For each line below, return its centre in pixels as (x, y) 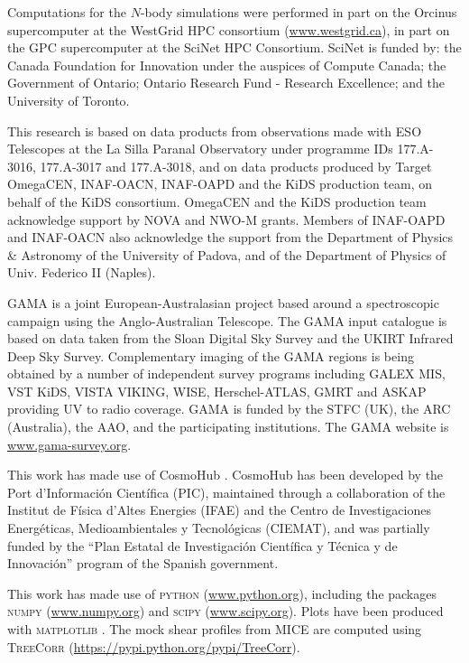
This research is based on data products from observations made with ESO (215, 131)
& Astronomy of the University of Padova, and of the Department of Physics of (227, 254)
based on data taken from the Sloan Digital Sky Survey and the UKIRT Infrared (230, 338)
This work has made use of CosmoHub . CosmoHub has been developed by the (225, 475)
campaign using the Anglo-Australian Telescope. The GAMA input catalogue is (227, 320)
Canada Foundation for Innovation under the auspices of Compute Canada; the (227, 65)
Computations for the (67, 12)
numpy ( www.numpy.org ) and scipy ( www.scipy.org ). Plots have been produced (225, 611)
